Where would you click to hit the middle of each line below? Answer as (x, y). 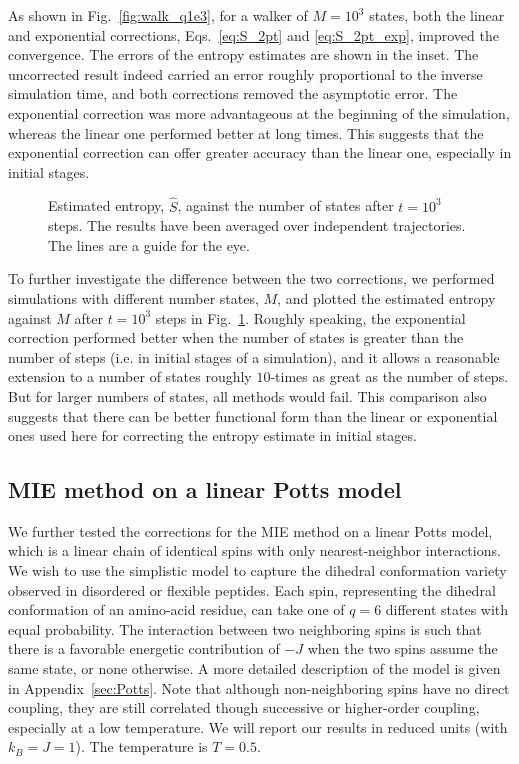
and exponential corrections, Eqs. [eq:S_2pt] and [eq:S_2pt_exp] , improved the (253, 34)
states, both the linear (437, 15)
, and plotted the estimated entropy (386, 297)
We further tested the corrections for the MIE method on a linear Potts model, (250, 530)
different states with (447, 609)
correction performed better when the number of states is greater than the (236, 337)
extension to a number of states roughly (130, 376)
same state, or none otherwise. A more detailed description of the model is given (254, 668)
